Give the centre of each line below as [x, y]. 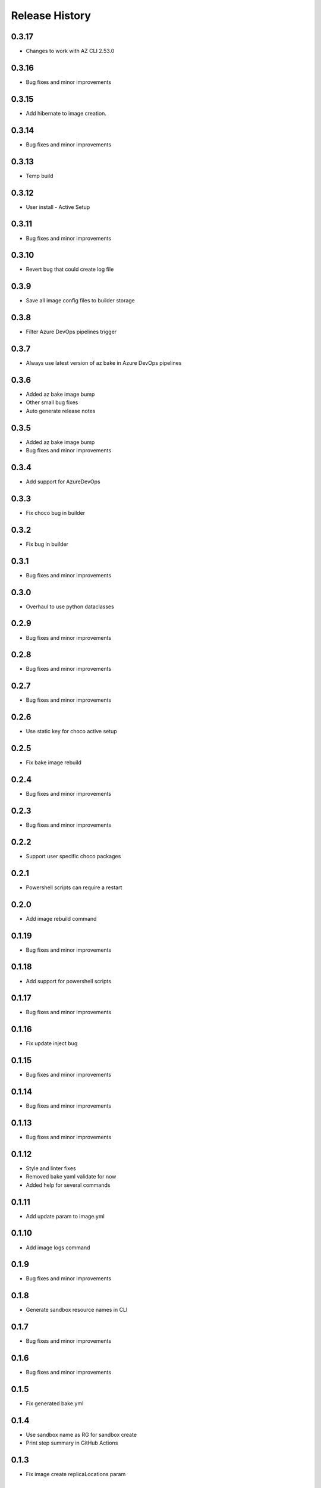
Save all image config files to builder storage [80, 301]
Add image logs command [58, 1248]
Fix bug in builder [47, 544]
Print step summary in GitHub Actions [72, 1443]
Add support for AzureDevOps [63, 482]
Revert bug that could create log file [70, 269]
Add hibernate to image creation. [66, 113]
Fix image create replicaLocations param [76, 1474]
